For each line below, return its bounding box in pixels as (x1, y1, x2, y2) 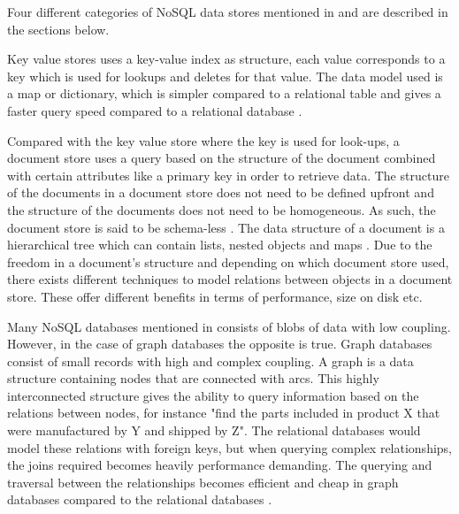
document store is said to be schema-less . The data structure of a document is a (7, 218, 445, 236)
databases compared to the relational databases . (7, 490, 272, 509)
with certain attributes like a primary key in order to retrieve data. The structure (7, 165, 449, 184)
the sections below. (7, 19, 110, 38)
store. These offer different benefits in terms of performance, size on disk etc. (7, 287, 423, 305)
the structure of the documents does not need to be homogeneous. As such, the (7, 200, 436, 219)
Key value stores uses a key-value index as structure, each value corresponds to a (7, 50, 446, 68)
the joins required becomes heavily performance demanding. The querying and (7, 456, 432, 474)
